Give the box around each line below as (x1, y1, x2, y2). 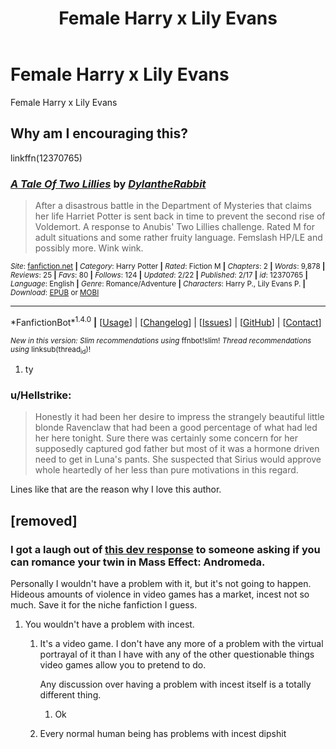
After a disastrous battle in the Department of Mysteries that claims (34, 200, 312, 212)
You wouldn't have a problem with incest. (24, 618, 195, 631)
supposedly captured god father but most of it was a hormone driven (34, 443, 320, 455)
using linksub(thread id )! (10, 344, 91, 356)
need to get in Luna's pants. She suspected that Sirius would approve (34, 453, 322, 466)
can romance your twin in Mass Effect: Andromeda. (10, 555, 266, 569)
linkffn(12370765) (10, 152, 83, 164)
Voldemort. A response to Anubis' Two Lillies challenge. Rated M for (34, 221, 316, 233)
